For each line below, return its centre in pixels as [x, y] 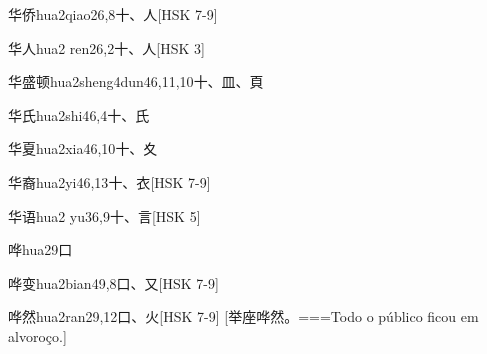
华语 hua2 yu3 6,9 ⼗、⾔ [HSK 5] [104, 215]
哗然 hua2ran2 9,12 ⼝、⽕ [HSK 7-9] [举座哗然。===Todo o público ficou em [243, 316]
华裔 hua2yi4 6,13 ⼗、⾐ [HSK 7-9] [109, 181]
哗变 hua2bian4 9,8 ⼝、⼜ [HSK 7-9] [113, 282]
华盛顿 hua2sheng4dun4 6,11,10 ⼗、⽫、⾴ [136, 81]
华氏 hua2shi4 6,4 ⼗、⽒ [79, 114]
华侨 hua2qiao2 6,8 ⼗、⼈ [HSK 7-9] [113, 14]
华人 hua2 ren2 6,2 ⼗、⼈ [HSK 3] [106, 47]
